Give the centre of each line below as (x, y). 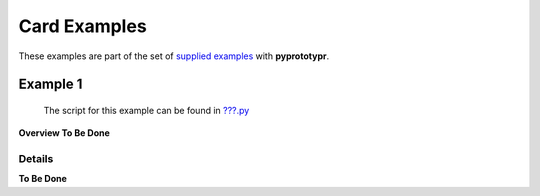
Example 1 (50, 84)
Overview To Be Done (64, 133)
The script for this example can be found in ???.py (146, 110)
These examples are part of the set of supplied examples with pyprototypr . (174, 56)
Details (36, 159)
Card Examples (82, 26)
